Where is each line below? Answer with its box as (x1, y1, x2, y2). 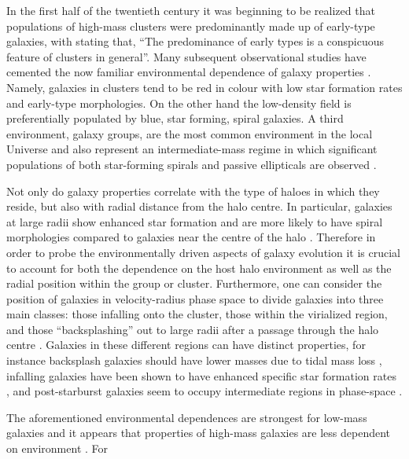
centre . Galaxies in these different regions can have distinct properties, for (6, 336, 366, 353)
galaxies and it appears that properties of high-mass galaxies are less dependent (6, 424, 391, 441)
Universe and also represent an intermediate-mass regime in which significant (6, 141, 378, 157)
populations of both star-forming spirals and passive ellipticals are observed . (6, 156, 377, 172)
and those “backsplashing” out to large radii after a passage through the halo (6, 321, 379, 337)
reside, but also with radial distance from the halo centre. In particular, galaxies (6, 198, 392, 215)
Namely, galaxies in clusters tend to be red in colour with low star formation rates (6, 79, 403, 95)
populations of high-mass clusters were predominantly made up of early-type (6, 17, 375, 34)
